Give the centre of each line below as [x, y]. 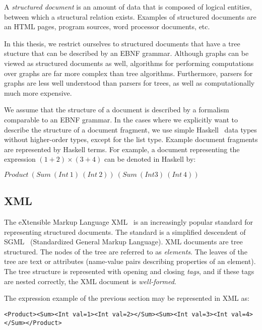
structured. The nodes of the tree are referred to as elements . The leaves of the [126, 251]
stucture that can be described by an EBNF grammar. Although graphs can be [126, 53]
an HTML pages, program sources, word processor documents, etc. [107, 26]
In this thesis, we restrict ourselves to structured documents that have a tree [122, 43]
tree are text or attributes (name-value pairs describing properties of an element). [130, 261]
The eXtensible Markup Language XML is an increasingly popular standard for [129, 222]
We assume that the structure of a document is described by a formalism [117, 110]
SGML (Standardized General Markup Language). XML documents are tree [123, 242]
